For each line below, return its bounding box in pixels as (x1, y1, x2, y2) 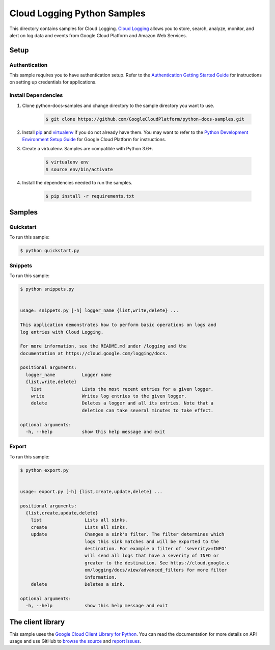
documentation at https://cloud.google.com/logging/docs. (20, 350, 168, 356)
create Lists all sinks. (31, 524, 128, 530)
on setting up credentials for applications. (9, 79, 97, 85)
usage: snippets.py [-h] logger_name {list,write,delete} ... (20, 308, 179, 313)
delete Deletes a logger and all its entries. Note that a (31, 400, 214, 406)
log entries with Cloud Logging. (20, 329, 104, 335)
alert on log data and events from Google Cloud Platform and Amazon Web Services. (9, 32, 187, 38)
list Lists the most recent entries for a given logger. (31, 386, 214, 392)
